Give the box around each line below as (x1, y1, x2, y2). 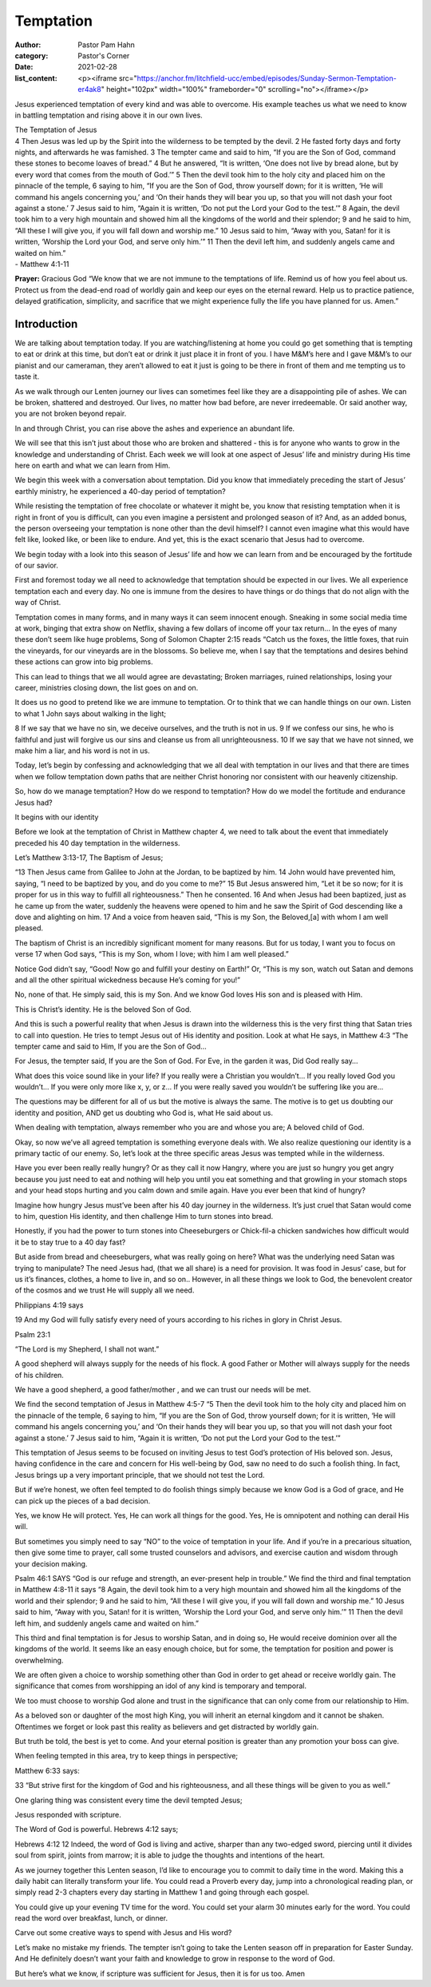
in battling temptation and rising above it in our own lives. (14, 110, 203, 120)
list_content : (14, 73, 57, 83)
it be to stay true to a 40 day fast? (14, 1237, 126, 1247)
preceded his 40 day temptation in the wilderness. (14, 838, 180, 847)
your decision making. (14, 1559, 88, 1568)
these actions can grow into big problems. (14, 657, 153, 667)
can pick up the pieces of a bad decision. (14, 1495, 151, 1506)
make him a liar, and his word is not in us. (14, 746, 151, 755)
